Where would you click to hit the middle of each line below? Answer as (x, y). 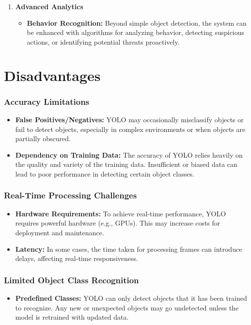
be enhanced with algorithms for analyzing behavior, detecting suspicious (136, 32)
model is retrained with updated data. (72, 317)
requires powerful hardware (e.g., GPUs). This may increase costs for (118, 223)
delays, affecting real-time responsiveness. (77, 258)
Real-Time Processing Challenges (71, 195)
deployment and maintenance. (60, 232)
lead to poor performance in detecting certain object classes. (105, 173)
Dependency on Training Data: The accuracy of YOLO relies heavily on (129, 154)
